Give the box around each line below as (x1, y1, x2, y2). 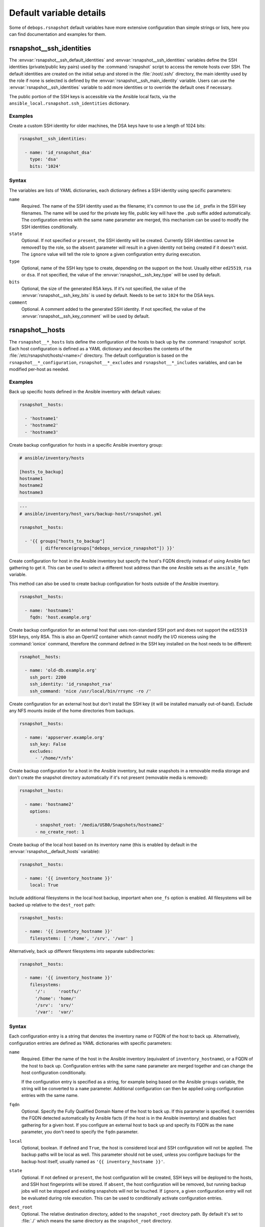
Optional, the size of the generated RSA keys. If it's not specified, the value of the (21, 286, 186, 292)
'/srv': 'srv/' (35, 1003, 74, 1008)
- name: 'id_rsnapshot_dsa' (25, 150, 92, 156)
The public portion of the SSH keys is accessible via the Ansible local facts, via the (9, 93, 176, 99)
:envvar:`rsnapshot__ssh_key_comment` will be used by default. (21, 313, 150, 319)
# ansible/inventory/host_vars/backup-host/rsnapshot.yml (19, 511, 162, 516)
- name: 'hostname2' (25, 801, 74, 807)
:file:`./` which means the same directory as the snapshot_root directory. (21, 1218, 172, 1224)
